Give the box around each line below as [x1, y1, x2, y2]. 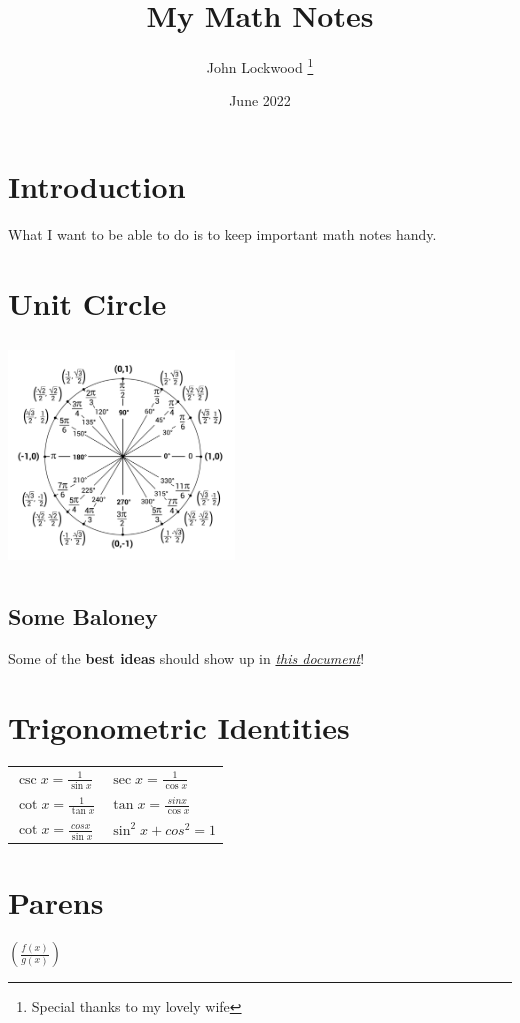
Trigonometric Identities [8, 706, 350, 747]
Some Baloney [8, 601, 158, 632]
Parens [8, 882, 104, 923]
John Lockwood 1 [206, 54, 314, 77]
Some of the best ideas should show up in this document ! [8, 648, 365, 669]
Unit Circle [8, 282, 167, 323]
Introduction [8, 165, 186, 206]
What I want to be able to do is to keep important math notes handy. [8, 223, 437, 244]
